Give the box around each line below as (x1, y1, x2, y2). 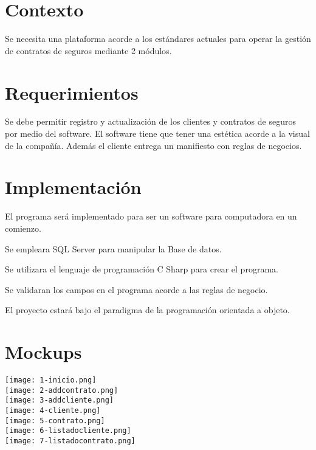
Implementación (5, 175, 142, 199)
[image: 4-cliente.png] (5, 406, 101, 415)
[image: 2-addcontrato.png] (5, 386, 118, 395)
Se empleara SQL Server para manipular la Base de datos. (5, 242, 222, 255)
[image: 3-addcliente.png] (5, 396, 114, 405)
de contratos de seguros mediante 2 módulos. (5, 44, 172, 57)
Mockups (5, 339, 82, 364)
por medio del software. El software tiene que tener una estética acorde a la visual (5, 127, 310, 140)
